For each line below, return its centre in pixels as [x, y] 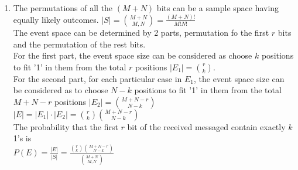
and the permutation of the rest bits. [79, 44]
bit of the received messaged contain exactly [206, 126]
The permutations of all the [63, 8]
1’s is [22, 138]
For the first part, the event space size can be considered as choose [133, 55]
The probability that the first [66, 126]
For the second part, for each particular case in [97, 78]
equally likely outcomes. [56, 19]
